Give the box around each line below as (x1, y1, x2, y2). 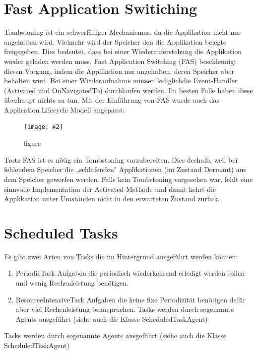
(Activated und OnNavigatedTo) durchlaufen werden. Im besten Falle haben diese (4, 85, 253, 95)
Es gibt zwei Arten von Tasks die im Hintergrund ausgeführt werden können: (4, 251, 238, 261)
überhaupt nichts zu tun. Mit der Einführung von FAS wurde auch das (4, 95, 220, 105)
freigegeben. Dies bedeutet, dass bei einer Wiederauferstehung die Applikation (4, 46, 242, 57)
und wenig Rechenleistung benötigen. (15, 278, 128, 288)
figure (24, 138, 41, 148)
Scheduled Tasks (4, 222, 118, 242)
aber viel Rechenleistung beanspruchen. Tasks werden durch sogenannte (15, 304, 234, 314)
